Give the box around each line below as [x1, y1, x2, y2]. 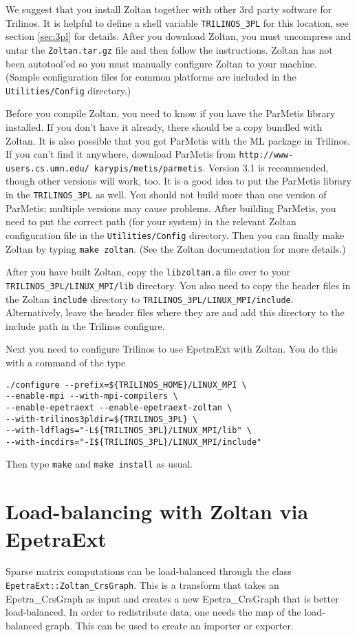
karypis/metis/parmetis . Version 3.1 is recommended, [94, 160, 329, 174]
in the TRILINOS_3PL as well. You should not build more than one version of [6, 187, 327, 202]
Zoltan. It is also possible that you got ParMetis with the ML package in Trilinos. [6, 133, 351, 147]
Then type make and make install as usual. [6, 457, 193, 471]
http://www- [239, 150, 294, 160]
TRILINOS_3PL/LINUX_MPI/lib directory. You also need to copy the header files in [6, 278, 351, 292]
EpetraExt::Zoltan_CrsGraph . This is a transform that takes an [6, 578, 279, 592]
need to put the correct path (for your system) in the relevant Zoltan [6, 214, 296, 229]
